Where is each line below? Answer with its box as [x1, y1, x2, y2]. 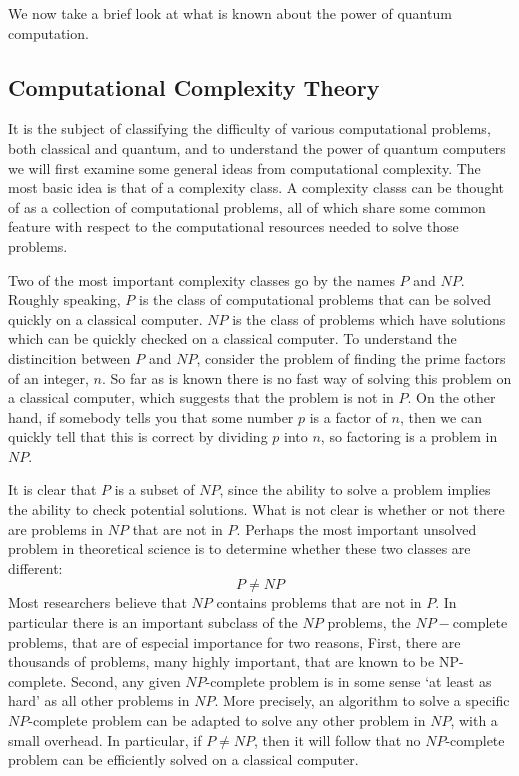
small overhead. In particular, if [8, 729, 202, 750]
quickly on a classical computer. [8, 308, 203, 329]
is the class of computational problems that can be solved [139, 289, 491, 310]
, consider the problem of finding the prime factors [196, 347, 506, 368]
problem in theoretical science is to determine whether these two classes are [8, 538, 471, 559]
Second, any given [70, 670, 181, 691]
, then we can [399, 406, 482, 427]
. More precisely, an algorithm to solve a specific [214, 690, 510, 711]
